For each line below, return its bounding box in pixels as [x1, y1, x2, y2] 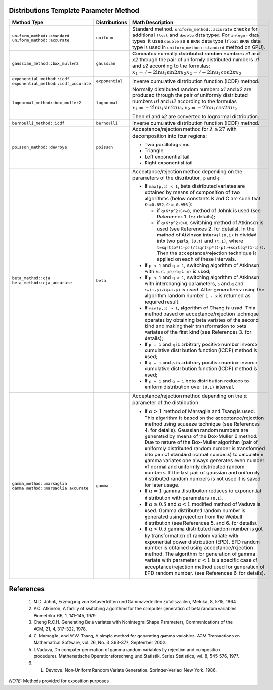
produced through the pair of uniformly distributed [132, 91, 248, 98]
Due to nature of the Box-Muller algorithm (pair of [144, 439, 258, 446]
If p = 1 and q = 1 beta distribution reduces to [144, 378, 249, 384]
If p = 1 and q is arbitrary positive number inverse [144, 341, 257, 348]
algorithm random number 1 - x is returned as [144, 292, 251, 299]
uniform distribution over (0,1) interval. [144, 383, 235, 390]
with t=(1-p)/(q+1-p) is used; [144, 268, 211, 275]
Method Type [12, 19, 44, 26]
